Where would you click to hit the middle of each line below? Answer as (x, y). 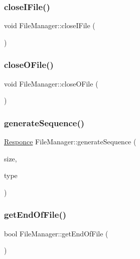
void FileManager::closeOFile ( (51, 83)
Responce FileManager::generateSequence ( (70, 142)
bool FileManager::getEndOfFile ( (56, 233)
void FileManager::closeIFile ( (50, 25)
